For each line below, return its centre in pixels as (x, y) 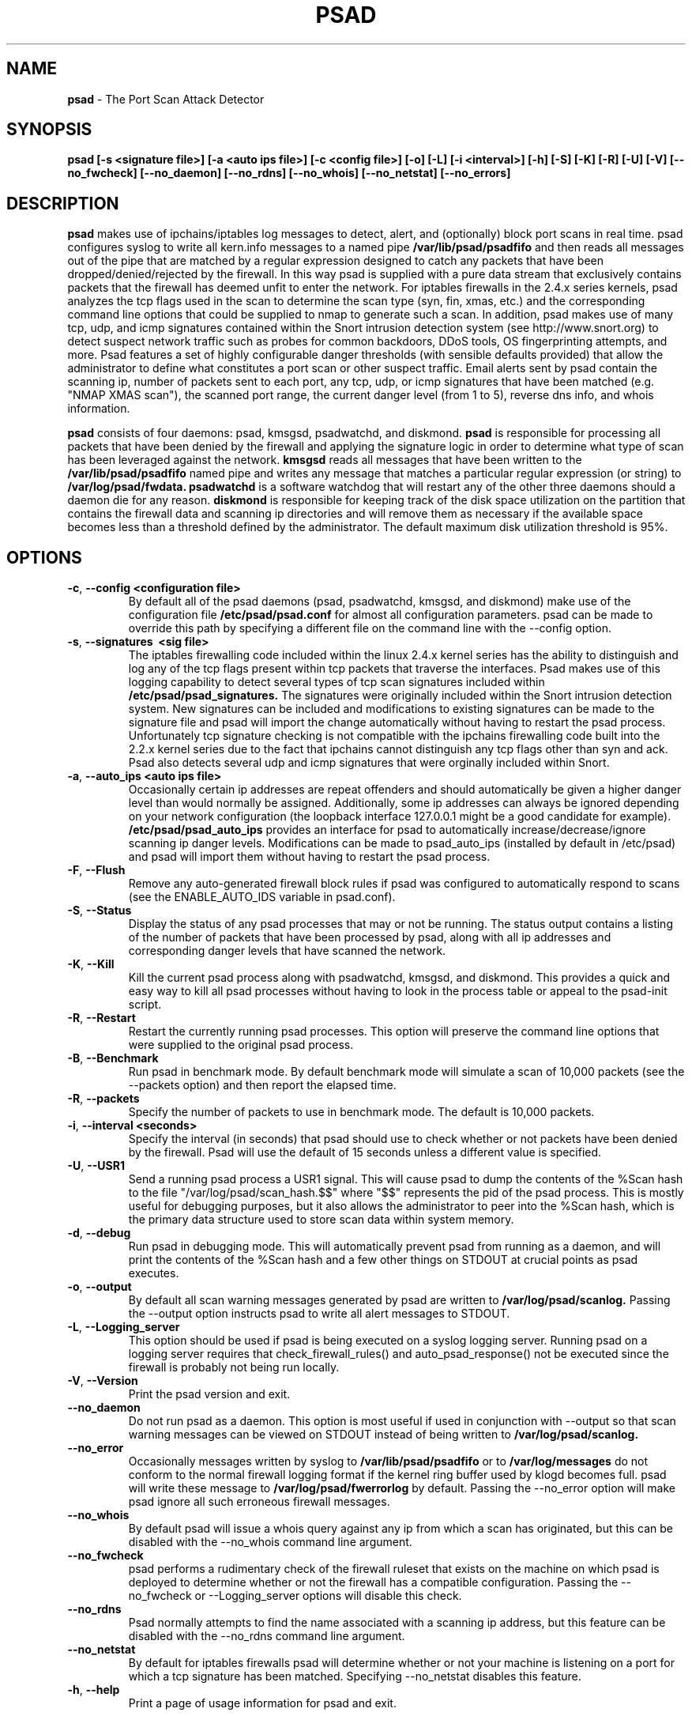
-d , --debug (99, 1233)
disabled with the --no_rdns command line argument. (267, 1636)
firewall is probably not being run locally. (234, 1367)
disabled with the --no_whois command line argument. (270, 1542)
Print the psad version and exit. (209, 1394)
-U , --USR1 (96, 1166)
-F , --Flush (96, 870)
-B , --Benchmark (113, 1058)
